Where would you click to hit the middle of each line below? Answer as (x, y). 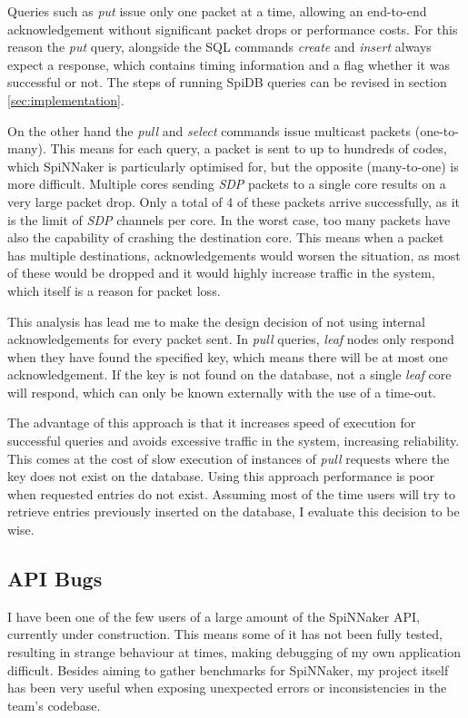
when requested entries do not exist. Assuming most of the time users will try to (232, 493)
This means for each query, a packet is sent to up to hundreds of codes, (249, 148)
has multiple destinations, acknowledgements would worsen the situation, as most (234, 255)
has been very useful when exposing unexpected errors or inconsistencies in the (227, 688)
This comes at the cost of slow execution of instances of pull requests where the (229, 458)
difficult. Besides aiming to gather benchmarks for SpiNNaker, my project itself (228, 669)
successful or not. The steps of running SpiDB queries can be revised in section (227, 82)
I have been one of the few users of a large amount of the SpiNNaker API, (214, 616)
